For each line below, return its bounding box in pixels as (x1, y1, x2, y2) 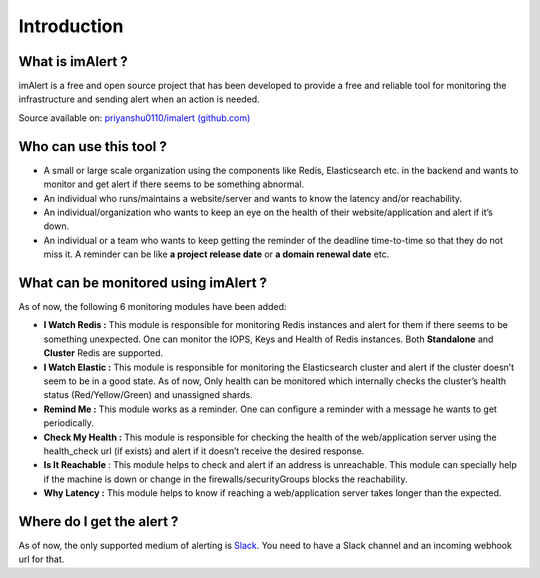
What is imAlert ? (18, 53, 129, 70)
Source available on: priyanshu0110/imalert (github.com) (18, 111, 251, 124)
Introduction (18, 15, 124, 37)
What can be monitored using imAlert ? (18, 274, 268, 291)
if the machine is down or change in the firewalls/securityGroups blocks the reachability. (43, 473, 408, 485)
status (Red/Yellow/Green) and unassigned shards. (43, 389, 254, 401)
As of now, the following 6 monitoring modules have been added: (18, 301, 287, 312)
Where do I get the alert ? (18, 513, 179, 530)
